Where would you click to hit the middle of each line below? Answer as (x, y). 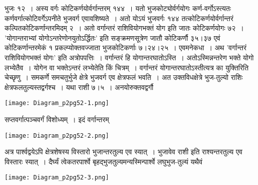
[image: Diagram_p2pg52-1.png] (57, 103)
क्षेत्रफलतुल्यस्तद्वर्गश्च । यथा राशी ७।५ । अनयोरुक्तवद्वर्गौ (79, 87)
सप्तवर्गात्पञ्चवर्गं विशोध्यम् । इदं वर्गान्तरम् (57, 119)
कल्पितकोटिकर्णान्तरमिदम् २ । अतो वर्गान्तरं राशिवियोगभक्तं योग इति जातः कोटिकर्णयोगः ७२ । (124, 28)
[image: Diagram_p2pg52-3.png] (57, 178)
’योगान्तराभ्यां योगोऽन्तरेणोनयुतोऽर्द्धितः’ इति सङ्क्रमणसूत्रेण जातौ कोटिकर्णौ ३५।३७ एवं (112, 37)
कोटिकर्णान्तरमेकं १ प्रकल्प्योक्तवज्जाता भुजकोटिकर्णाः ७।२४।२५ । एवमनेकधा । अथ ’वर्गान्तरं (126, 48)
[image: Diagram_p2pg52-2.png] (57, 135)
